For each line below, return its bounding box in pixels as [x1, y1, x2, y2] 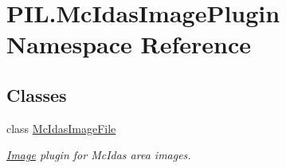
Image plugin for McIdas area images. [6, 147, 191, 163]
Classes [6, 82, 67, 107]
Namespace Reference [6, 28, 251, 61]
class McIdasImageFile [6, 119, 116, 136]
